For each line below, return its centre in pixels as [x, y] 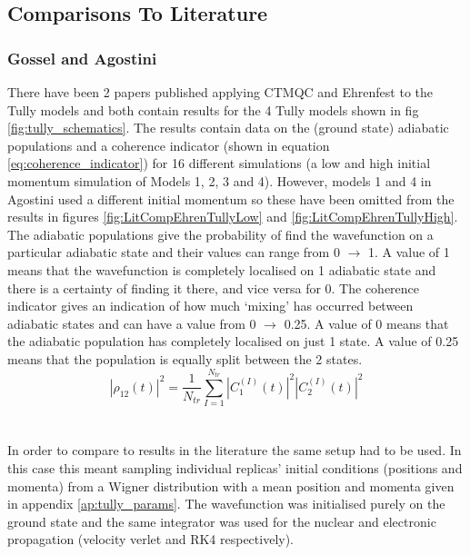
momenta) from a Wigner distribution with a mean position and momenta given [231, 486]
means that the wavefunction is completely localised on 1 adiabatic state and [222, 269]
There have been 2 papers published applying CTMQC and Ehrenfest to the [220, 92]
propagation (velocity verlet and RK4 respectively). [151, 539]
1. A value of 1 [409, 252]
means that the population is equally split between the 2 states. [185, 358]
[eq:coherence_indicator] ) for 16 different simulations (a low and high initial [219, 163]
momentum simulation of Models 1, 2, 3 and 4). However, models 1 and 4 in [220, 180]
